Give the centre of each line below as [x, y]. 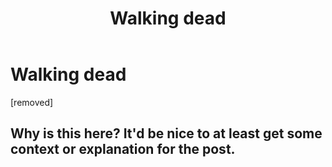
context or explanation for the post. [123, 149]
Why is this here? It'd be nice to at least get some [166, 133]
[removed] [32, 102]
